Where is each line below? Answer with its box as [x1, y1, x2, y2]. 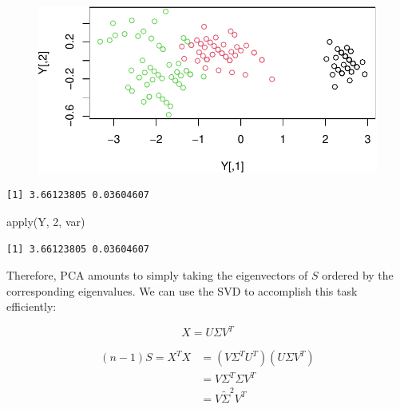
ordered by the [322, 267, 394, 284]
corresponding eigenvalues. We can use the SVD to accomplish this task [6, 282, 358, 299]
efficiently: [6, 298, 57, 315]
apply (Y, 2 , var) [6, 212, 85, 229]
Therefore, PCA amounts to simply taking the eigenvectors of [6, 267, 308, 284]
